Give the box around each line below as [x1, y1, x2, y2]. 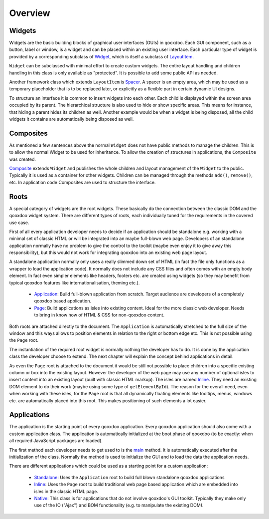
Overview [9, 7, 50, 18]
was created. [9, 156, 36, 162]
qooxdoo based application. [34, 298, 92, 304]
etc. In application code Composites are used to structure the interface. [9, 179, 156, 185]
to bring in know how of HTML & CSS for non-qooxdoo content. [34, 312, 164, 318]
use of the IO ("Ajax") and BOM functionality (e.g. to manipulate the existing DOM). [34, 502, 204, 509]
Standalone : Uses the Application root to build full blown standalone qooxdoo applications [34, 474, 225, 480]
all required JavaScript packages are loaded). [9, 438, 103, 444]
